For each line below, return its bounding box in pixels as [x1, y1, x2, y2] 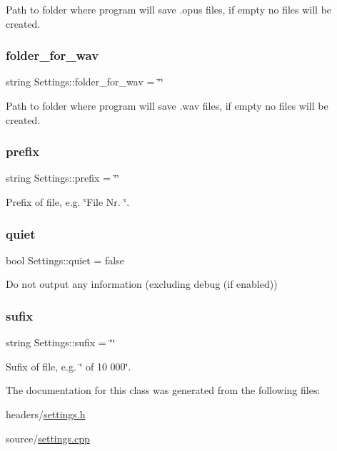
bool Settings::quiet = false [6, 252, 124, 267]
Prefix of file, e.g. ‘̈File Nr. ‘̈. [6, 195, 130, 209]
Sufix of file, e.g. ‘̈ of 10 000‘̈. [6, 358, 131, 373]
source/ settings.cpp [6, 430, 90, 445]
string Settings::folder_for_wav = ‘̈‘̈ [6, 74, 164, 89]
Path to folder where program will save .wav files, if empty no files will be [6, 98, 328, 113]
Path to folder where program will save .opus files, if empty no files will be [6, 2, 332, 16]
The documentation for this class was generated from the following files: [6, 383, 321, 398]
